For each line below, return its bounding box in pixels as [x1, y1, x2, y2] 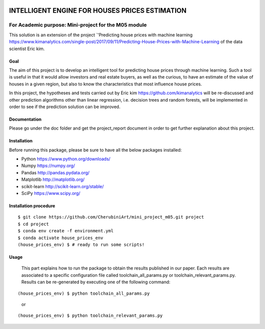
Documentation [9, 116, 42, 122]
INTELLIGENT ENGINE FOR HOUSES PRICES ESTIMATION [9, 6, 186, 15]
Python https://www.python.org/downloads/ [21, 156, 110, 162]
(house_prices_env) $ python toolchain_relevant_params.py [18, 313, 163, 319]
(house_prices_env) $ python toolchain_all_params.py [18, 290, 150, 296]
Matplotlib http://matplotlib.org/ [21, 177, 85, 183]
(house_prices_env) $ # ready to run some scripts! [18, 242, 145, 247]
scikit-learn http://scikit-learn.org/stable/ [21, 183, 104, 189]
